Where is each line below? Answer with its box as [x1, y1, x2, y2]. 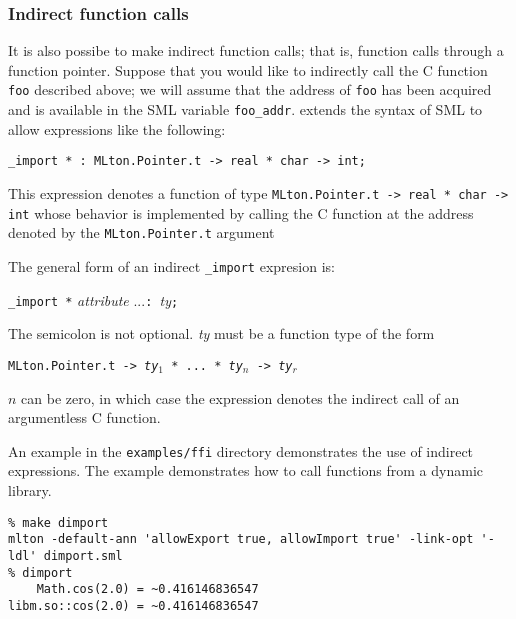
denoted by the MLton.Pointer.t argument [8, 222, 275, 243]
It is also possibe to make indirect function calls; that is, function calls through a [8, 40, 504, 61]
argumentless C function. [8, 407, 161, 428]
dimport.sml [43, 548, 123, 563]
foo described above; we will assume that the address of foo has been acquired [8, 79, 492, 100]
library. [8, 479, 52, 500]
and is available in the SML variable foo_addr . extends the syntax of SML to [8, 99, 483, 120]
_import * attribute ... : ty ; [8, 289, 179, 310]
